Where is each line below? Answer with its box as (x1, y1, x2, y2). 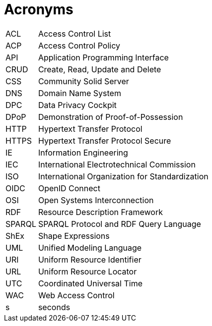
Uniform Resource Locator (38, 266, 137, 276)
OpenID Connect (38, 183, 100, 193)
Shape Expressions (38, 230, 110, 241)
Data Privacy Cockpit (38, 100, 117, 110)
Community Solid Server (38, 76, 129, 86)
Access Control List (38, 28, 111, 39)
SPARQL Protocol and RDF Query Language (38, 218, 201, 229)
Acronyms (4, 1, 73, 18)
